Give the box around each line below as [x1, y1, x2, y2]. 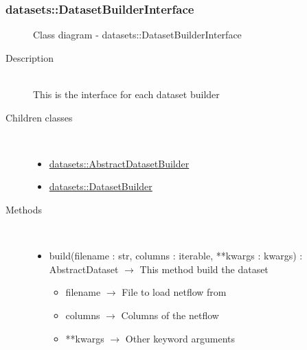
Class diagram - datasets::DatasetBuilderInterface [33, 27, 242, 42]
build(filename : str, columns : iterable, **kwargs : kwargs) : [49, 248, 303, 263]
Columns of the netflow [121, 307, 219, 322]
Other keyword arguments [125, 331, 236, 345]
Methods [5, 202, 42, 216]
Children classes [5, 110, 73, 124]
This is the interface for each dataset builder [33, 87, 220, 101]
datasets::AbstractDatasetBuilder [49, 156, 190, 170]
